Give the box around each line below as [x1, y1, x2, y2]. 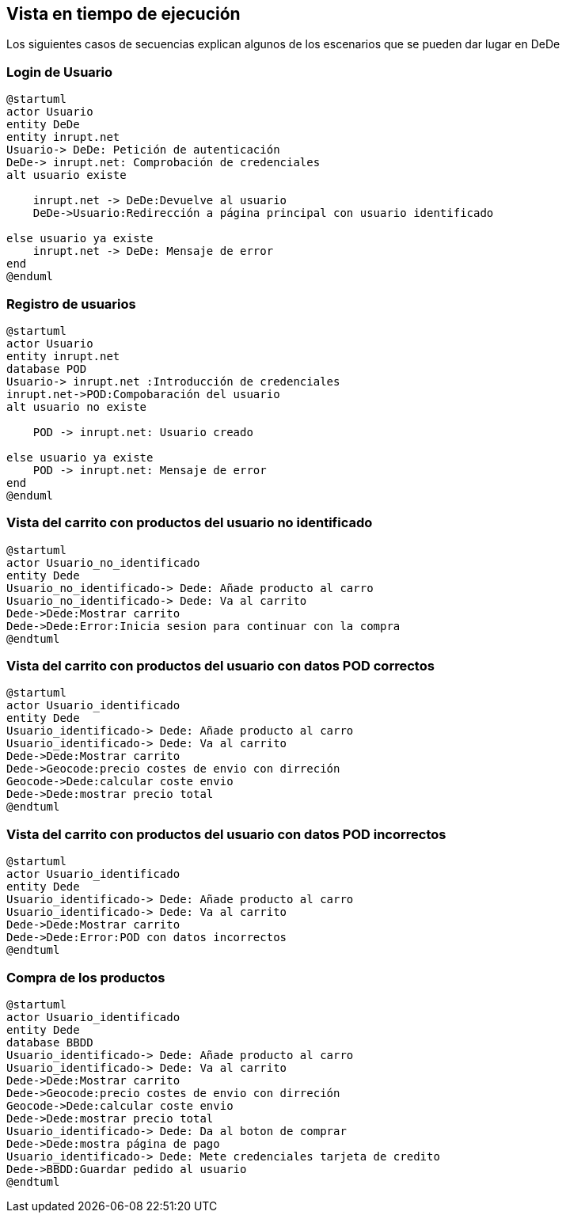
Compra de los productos [6, 969, 165, 985]
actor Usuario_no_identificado [6, 556, 200, 569]
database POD [6, 362, 87, 375]
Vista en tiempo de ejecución [6, 4, 241, 24]
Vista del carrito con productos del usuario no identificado [6, 515, 373, 531]
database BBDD [6, 1035, 93, 1049]
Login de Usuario [6, 63, 113, 80]
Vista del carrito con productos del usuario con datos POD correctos [6, 658, 435, 674]
